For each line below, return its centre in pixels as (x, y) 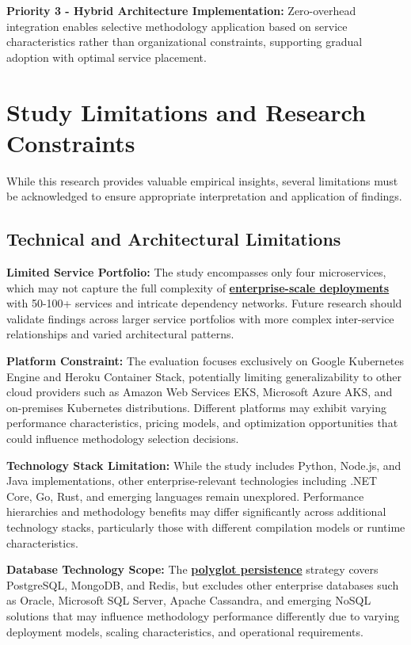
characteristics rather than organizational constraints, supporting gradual (185, 42)
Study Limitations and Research (186, 111)
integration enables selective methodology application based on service (177, 26)
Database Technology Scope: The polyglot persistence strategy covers (192, 569)
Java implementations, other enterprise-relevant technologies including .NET (192, 481)
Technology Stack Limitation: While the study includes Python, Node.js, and (204, 465)
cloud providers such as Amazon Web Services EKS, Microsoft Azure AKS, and (200, 392)
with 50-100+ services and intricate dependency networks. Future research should (204, 303)
